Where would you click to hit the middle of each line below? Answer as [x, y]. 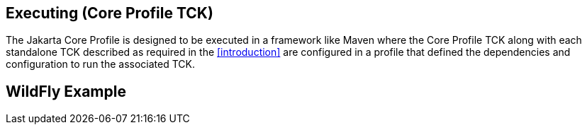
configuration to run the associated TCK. [100, 64]
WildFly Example [66, 91]
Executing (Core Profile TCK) [110, 13]
